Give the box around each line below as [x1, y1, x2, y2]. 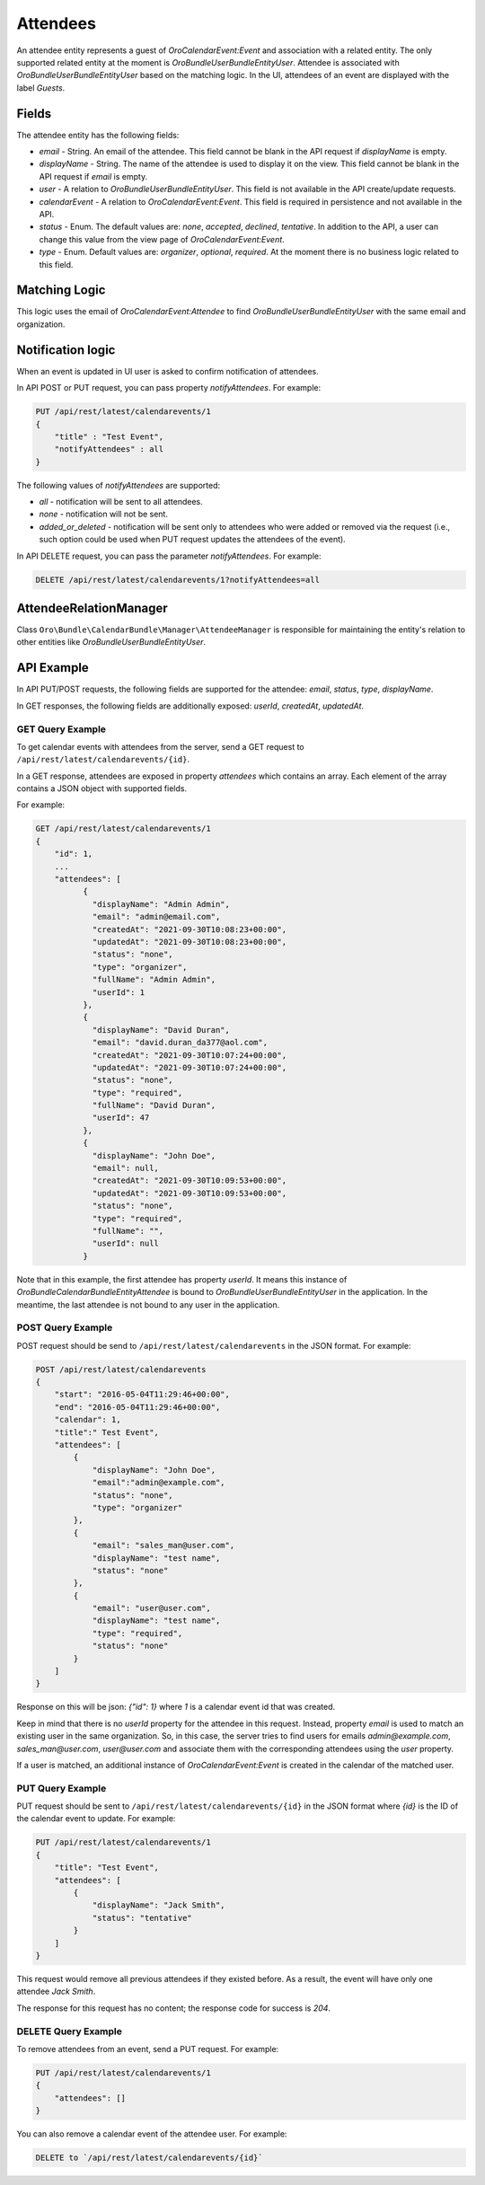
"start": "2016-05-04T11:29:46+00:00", [54, 1389, 231, 1400]
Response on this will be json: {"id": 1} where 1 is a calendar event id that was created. [16, 1702, 336, 1713]
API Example [16, 660, 89, 675]
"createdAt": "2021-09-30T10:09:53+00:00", [92, 1176, 287, 1185]
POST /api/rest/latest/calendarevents [35, 1364, 207, 1374]
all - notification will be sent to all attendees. [39, 497, 204, 507]
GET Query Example [16, 723, 107, 736]
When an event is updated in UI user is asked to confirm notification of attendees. [16, 366, 319, 376]
